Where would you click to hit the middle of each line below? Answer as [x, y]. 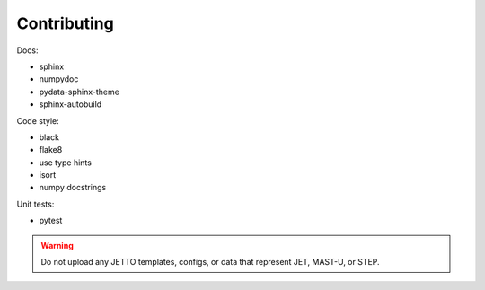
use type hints [65, 163]
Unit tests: [35, 204]
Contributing [65, 23]
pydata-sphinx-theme [79, 92]
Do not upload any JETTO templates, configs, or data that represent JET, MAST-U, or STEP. [211, 262]
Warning [57, 245]
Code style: [38, 120]
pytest [51, 221]
